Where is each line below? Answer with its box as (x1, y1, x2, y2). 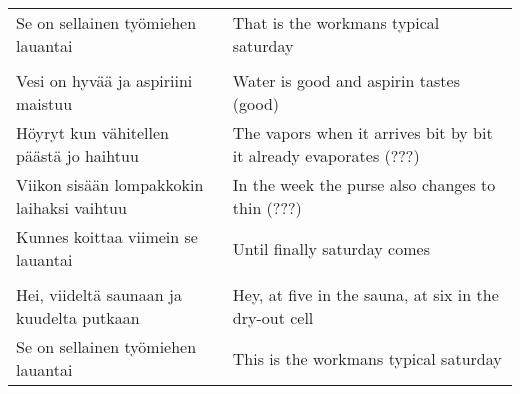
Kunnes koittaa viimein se (16, 225, 198, 248)
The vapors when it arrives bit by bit (232, 121, 493, 144)
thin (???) (232, 196, 302, 219)
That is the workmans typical (232, 11, 440, 34)
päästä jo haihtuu (16, 144, 139, 167)
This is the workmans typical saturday (232, 346, 502, 370)
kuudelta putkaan (16, 306, 140, 329)
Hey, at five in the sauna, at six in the (232, 283, 499, 306)
